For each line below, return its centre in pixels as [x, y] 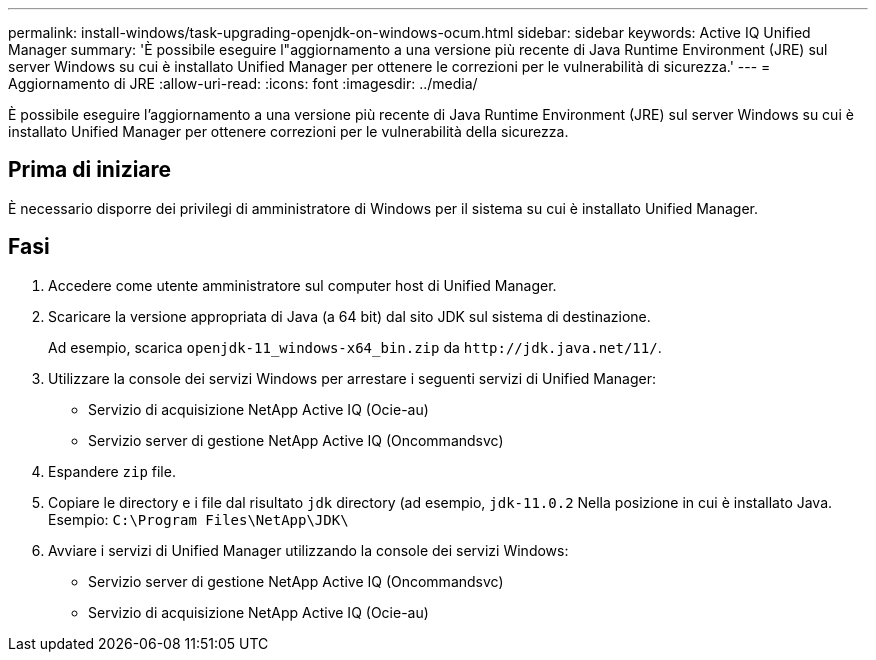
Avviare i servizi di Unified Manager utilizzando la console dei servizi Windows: [308, 550]
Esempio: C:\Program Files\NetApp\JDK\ [198, 519]
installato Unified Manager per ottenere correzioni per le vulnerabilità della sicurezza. [288, 131]
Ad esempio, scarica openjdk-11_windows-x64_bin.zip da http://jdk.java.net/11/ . [355, 347]
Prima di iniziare [90, 170]
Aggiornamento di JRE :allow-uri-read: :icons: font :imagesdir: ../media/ [243, 83]
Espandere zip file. [112, 471]
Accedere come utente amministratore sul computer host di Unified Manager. [302, 285]
